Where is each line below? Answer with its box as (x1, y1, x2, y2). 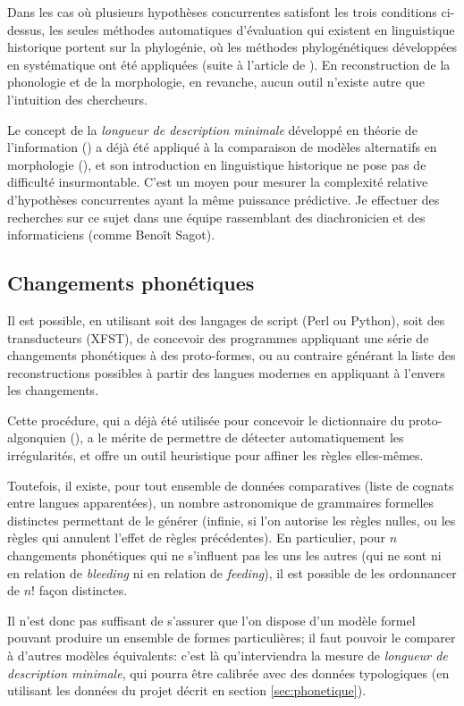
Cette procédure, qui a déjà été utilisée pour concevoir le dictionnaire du (7, 410, 405, 429)
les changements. (7, 381, 99, 399)
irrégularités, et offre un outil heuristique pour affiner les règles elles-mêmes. (7, 446, 424, 465)
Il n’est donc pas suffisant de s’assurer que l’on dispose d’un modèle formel (7, 610, 416, 629)
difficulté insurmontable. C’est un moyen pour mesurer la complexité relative (7, 172, 428, 191)
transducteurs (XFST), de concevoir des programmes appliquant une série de (7, 328, 429, 347)
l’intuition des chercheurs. (7, 89, 148, 108)
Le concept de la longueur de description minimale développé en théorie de (7, 120, 418, 139)
